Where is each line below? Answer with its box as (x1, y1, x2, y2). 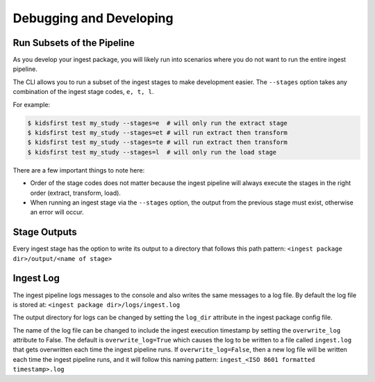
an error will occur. (30, 208, 85, 216)
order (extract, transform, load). (30, 189, 122, 197)
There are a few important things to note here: (12, 166, 145, 174)
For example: (12, 100, 51, 109)
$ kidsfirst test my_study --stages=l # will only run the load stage (27, 148, 277, 156)
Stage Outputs (12, 226, 78, 238)
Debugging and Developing (12, 10, 174, 26)
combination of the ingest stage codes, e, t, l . (12, 88, 154, 96)
